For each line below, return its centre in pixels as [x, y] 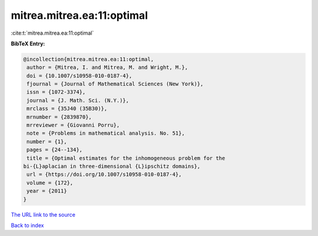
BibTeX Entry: [28, 44]
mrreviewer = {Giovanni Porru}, [73, 125]
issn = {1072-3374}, [56, 92]
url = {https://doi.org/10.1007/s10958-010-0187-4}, [104, 174]
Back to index [27, 225]
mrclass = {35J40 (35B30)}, [67, 109]
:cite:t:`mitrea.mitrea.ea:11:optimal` [52, 33]
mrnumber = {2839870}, [59, 117]
